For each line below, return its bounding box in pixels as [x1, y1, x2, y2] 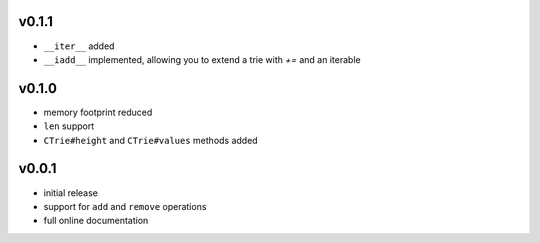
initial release [43, 186, 99, 199]
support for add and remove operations [43, 200, 207, 212]
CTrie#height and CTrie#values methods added [43, 134, 259, 146]
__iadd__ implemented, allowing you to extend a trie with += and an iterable [43, 53, 361, 65]
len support [43, 120, 95, 132]
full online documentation [43, 215, 149, 227]
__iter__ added [43, 40, 115, 52]
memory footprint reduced [43, 106, 153, 118]
